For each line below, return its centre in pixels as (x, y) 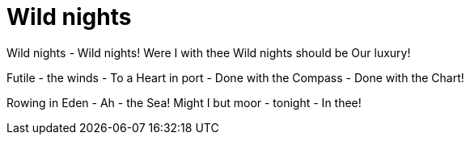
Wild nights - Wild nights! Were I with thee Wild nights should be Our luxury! (209, 52)
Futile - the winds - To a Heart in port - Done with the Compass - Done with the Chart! (235, 77)
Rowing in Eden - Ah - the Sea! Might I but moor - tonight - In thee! (184, 102)
